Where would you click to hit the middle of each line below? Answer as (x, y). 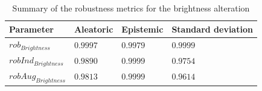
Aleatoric (94, 29)
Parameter (31, 29)
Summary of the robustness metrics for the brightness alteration (131, 8)
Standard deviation (212, 29)
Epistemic (142, 29)
